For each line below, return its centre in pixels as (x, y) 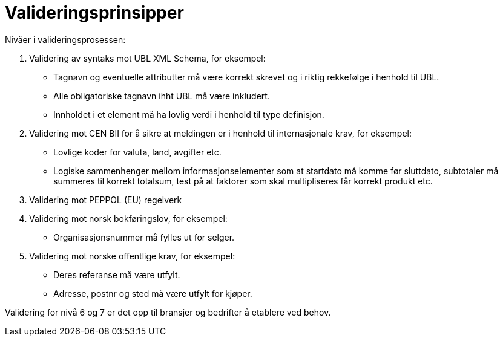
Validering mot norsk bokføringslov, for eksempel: (128, 218)
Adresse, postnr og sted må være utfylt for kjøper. (153, 293)
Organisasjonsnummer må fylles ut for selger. (144, 237)
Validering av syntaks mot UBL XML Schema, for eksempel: (147, 58)
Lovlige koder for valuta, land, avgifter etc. (137, 152)
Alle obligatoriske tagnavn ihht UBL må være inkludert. (162, 96)
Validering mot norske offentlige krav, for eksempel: (132, 256)
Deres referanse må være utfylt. (117, 274)
